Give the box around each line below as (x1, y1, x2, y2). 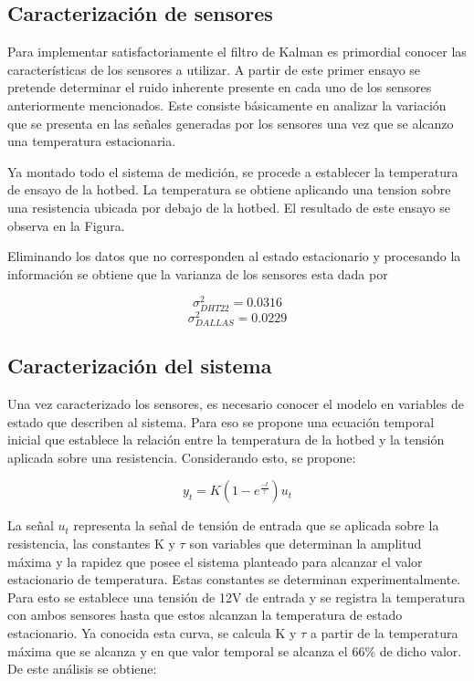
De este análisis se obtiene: (7, 659, 157, 678)
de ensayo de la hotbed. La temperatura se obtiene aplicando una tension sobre (7, 180, 451, 199)
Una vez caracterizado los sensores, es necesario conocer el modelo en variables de (7, 394, 464, 413)
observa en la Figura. (7, 215, 125, 235)
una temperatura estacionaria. (7, 131, 176, 151)
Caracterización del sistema (7, 351, 272, 380)
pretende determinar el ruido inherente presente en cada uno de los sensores (7, 78, 432, 97)
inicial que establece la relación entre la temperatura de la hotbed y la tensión (7, 430, 445, 449)
